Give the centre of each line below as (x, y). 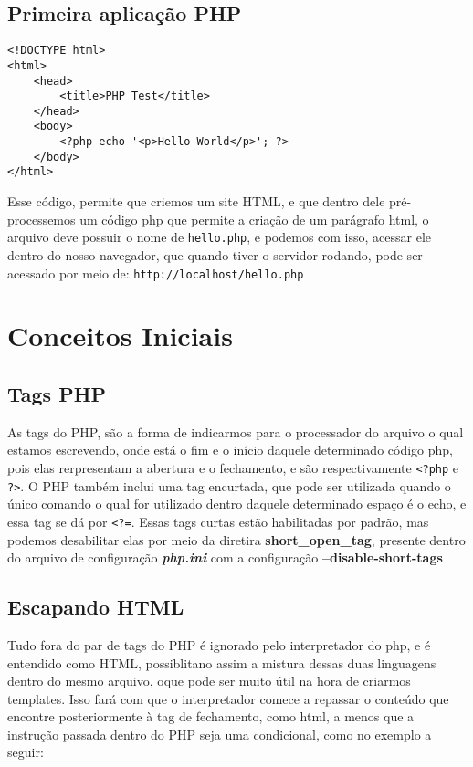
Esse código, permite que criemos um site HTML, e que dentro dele (196, 201)
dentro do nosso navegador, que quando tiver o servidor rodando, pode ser (215, 254)
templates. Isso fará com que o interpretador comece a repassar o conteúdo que (228, 698)
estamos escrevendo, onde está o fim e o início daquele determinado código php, (231, 450)
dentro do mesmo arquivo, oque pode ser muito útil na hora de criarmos (209, 681)
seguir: (26, 752)
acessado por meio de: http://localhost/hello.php (156, 273)
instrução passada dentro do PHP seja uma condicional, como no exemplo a (220, 734)
